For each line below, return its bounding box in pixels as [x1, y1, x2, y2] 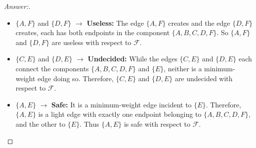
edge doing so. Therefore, [38, 73, 114, 83]
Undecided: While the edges [87, 53, 177, 64]
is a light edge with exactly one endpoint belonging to [38, 109, 202, 119]
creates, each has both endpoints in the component [15, 27, 170, 38]
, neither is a [164, 63, 202, 73]
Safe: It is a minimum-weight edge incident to [51, 99, 192, 109]
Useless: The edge [86, 17, 144, 28]
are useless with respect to [51, 37, 131, 47]
